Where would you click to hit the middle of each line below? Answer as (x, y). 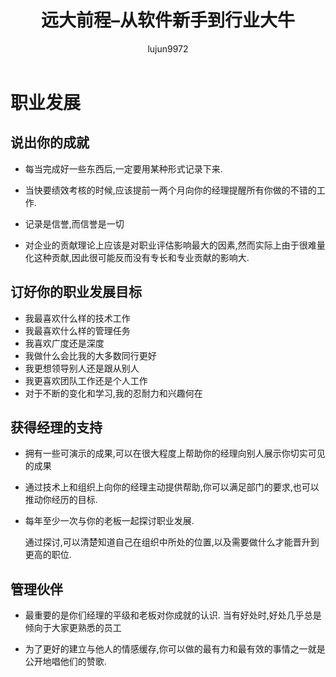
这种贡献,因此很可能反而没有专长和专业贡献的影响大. (141, 257)
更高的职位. (48, 555)
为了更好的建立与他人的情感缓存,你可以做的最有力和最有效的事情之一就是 (175, 649)
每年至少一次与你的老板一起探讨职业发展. (109, 521)
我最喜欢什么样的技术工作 (77, 318)
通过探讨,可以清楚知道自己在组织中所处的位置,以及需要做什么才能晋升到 (172, 542)
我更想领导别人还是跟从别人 (82, 368)
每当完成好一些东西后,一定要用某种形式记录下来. (123, 168)
